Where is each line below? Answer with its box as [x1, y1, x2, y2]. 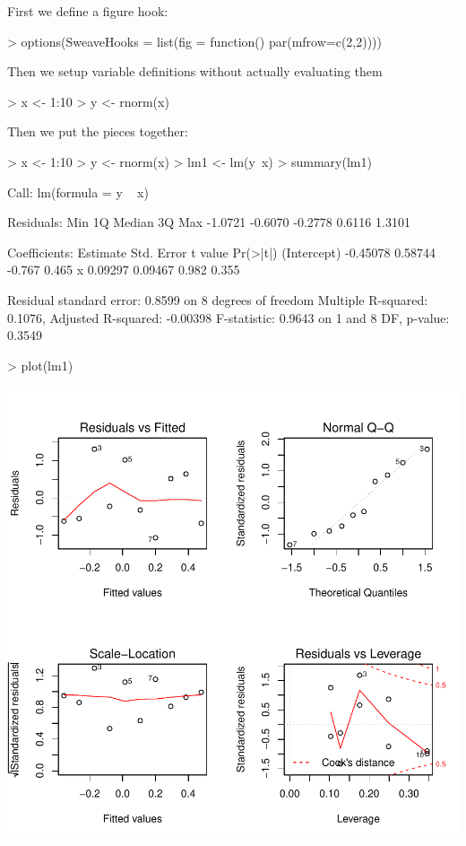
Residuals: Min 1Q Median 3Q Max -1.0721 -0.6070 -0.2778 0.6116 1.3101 [7, 213, 410, 231]
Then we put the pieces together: [7, 122, 188, 141]
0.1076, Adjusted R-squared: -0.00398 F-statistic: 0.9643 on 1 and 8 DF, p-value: [7, 308, 450, 327]
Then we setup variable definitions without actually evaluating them [7, 62, 383, 81]
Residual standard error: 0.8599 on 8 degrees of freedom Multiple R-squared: [7, 290, 428, 309]
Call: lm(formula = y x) [7, 182, 149, 201]
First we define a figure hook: [7, 2, 168, 20]
